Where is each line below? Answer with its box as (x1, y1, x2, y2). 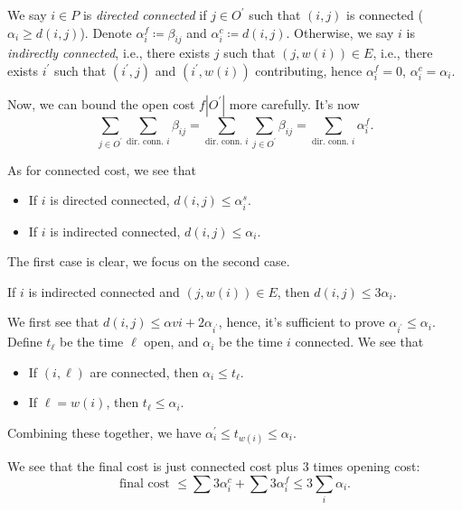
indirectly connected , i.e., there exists (7, 43, 211, 62)
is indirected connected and (28, 282, 180, 301)
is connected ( (346, 5, 423, 23)
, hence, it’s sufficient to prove (218, 312, 385, 331)
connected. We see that (295, 332, 424, 351)
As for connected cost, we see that (7, 160, 197, 179)
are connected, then (90, 362, 199, 381)
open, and (144, 332, 199, 351)
